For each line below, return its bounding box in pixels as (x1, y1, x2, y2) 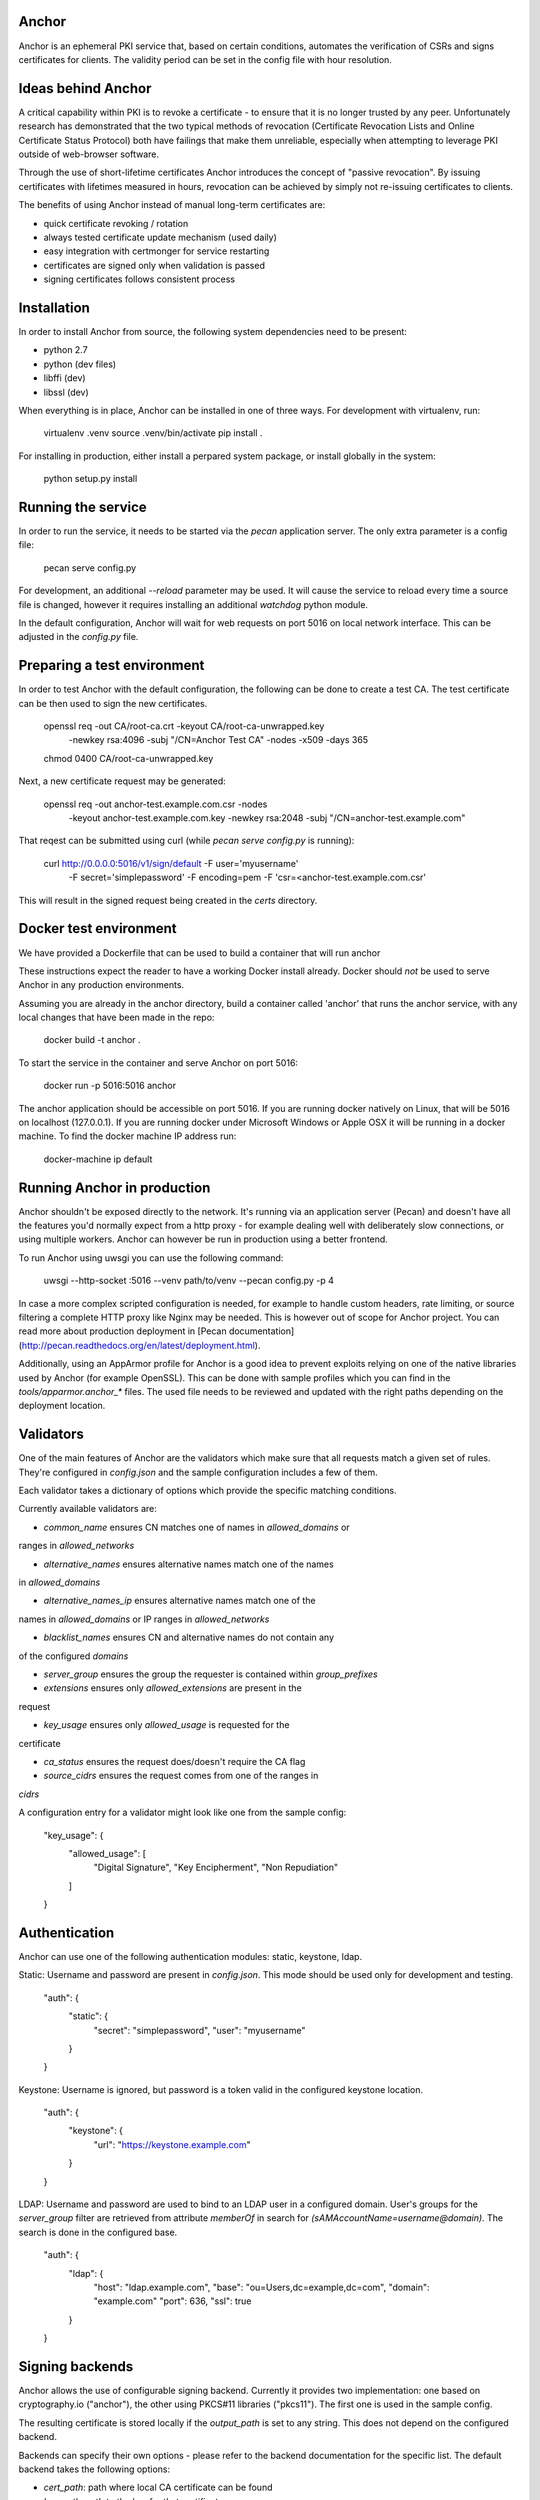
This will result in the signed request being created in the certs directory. (18, 894, 318, 906)
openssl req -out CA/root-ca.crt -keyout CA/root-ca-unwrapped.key (43, 720, 325, 732)
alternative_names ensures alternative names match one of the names (43, 1558, 334, 1570)
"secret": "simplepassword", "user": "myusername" (93, 2024, 306, 2036)
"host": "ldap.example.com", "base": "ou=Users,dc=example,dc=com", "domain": (93, 2281, 430, 2293)
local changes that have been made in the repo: (18, 1011, 215, 1024)
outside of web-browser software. (18, 148, 160, 160)
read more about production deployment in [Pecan (18, 1325, 227, 1337)
